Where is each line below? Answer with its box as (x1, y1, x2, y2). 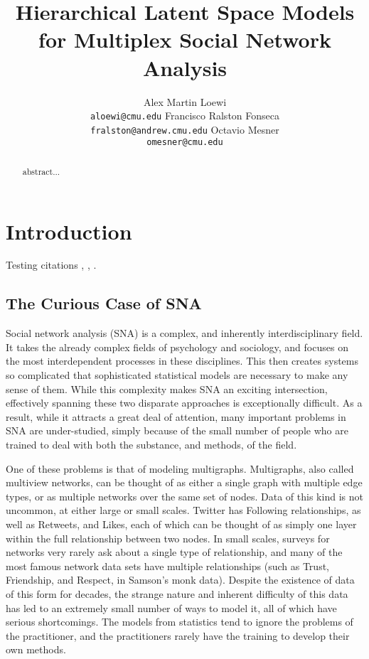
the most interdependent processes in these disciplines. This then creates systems (6, 353, 359, 368)
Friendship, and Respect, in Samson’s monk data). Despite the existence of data (6, 572, 355, 587)
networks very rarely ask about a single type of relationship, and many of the (6, 545, 343, 559)
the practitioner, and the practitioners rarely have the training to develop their (6, 628, 350, 643)
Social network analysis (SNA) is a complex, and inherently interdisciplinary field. (6, 326, 363, 341)
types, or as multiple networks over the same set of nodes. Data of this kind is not (6, 488, 363, 503)
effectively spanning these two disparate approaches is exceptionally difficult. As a (6, 395, 363, 410)
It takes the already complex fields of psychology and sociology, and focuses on (6, 339, 348, 354)
